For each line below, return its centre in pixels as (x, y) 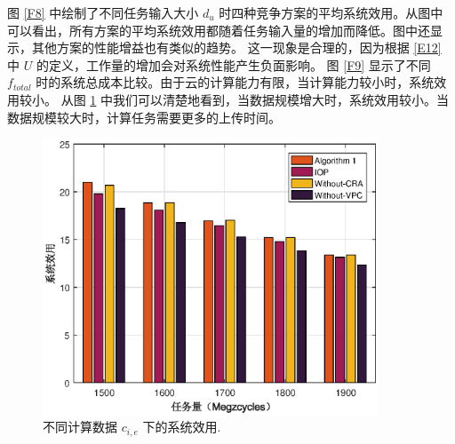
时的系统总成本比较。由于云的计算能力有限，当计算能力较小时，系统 (235, 82)
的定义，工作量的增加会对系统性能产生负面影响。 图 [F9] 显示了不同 (233, 64)
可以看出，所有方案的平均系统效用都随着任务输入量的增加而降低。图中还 (219, 30)
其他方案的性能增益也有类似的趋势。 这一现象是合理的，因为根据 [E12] (236, 48)
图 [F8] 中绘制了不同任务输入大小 (103, 12)
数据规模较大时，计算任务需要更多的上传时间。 (144, 117)
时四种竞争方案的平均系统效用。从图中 (331, 12)
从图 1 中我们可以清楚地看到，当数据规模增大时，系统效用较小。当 (255, 99)
